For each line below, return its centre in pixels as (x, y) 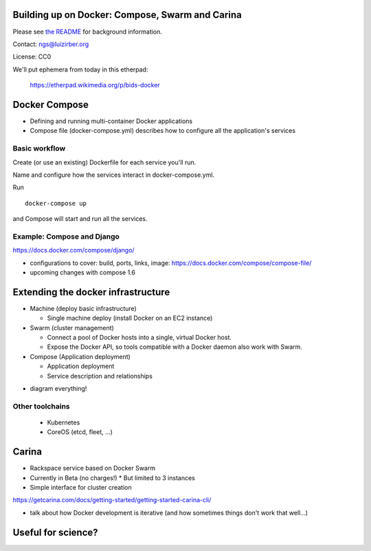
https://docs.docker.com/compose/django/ (74, 250)
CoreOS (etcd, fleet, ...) (80, 432)
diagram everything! (58, 389)
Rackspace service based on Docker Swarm (93, 468)
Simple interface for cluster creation (81, 488)
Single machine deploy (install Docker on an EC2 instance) (130, 318)
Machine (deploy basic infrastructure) (83, 308)
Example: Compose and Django (66, 236)
